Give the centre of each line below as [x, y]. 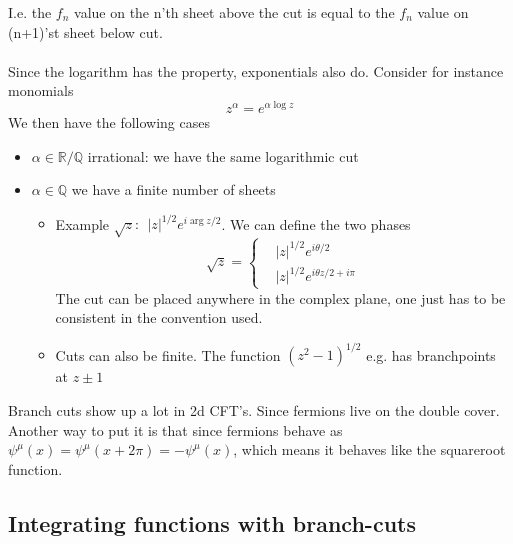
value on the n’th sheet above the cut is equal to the [234, 12]
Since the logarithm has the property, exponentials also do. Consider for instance [256, 70]
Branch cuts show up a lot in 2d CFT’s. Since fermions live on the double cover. [254, 409]
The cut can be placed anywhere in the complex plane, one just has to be [280, 297]
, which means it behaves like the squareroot [369, 449]
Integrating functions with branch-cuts [212, 522]
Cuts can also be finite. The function [168, 354]
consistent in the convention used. [159, 317]
